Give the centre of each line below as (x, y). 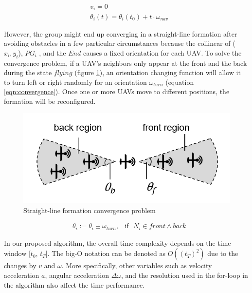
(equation (180, 82)
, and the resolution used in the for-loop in (185, 275)
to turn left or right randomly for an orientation (75, 82)
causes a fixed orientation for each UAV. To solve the (162, 52)
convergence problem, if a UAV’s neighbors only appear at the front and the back (126, 63)
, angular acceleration (77, 275)
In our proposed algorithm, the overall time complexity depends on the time (117, 243)
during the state (28, 72)
